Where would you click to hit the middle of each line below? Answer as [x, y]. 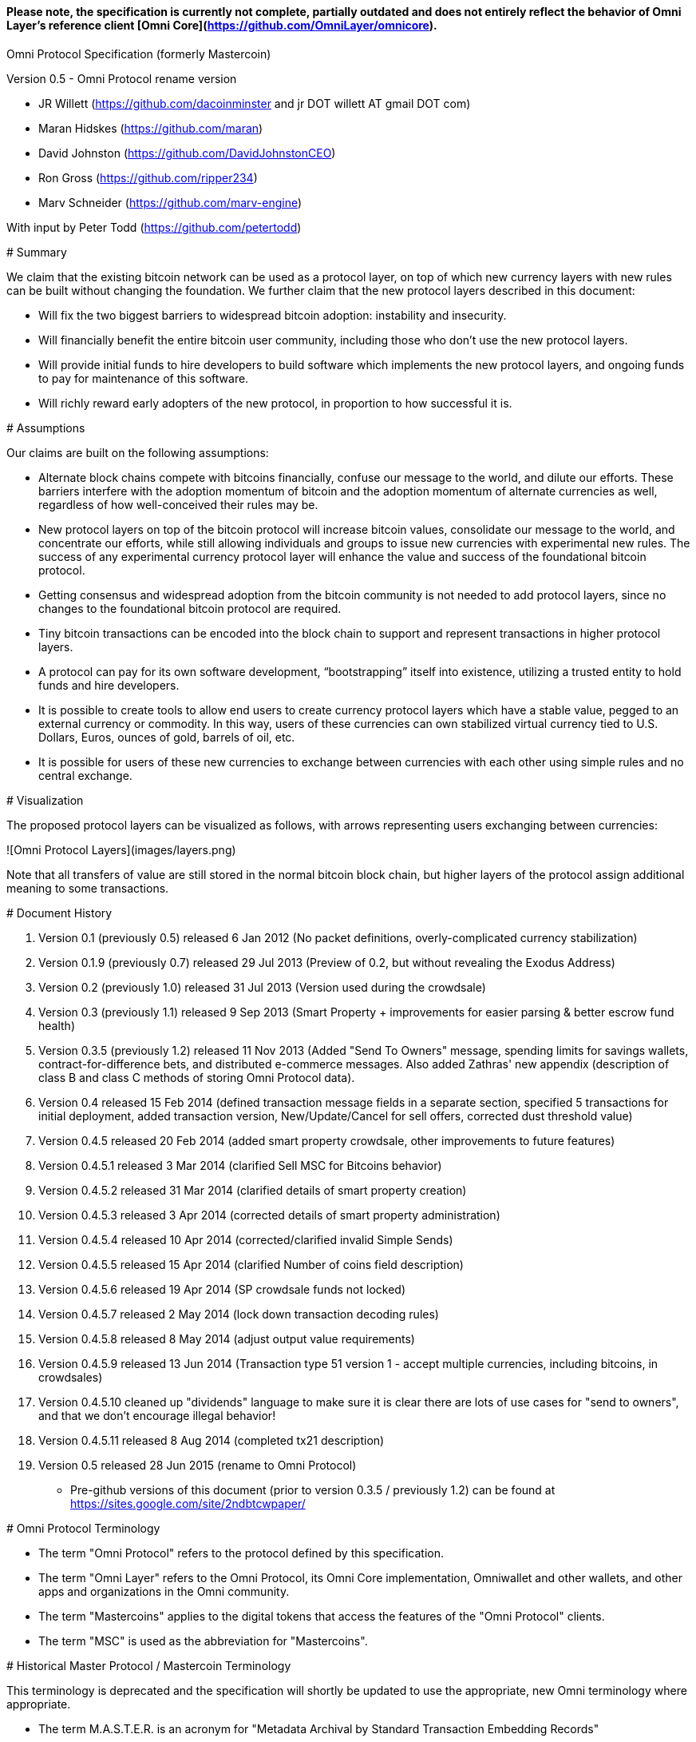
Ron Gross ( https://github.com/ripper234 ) [148, 177]
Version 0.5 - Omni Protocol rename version [122, 78]
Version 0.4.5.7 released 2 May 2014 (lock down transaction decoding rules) [239, 1314]
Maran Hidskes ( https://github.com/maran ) [151, 128]
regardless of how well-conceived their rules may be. [178, 504]
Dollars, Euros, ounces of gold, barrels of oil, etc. [167, 737]
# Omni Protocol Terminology [83, 1528]
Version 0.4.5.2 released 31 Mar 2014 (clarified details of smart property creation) [253, 1190]
